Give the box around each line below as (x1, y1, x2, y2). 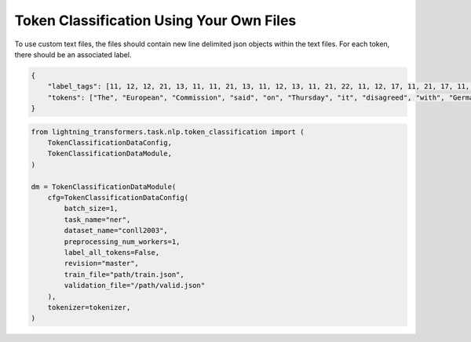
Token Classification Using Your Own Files (14, 12, 297, 29)
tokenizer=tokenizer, (47, 303, 131, 311)
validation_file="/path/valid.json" (64, 281, 206, 290)
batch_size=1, (64, 204, 119, 213)
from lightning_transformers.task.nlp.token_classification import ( (31, 127, 305, 136)
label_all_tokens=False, (64, 248, 160, 256)
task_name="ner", (64, 215, 131, 224)
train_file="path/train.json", (64, 270, 184, 278)
